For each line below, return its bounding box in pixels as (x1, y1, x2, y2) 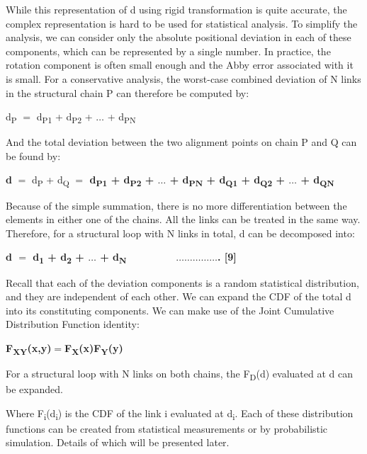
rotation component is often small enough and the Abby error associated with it (6, 57, 354, 72)
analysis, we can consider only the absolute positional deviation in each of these (6, 30, 351, 45)
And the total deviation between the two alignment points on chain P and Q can (6, 135, 357, 149)
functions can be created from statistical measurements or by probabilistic (6, 421, 328, 436)
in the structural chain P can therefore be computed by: (6, 85, 249, 100)
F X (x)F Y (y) (64, 340, 123, 357)
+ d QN (300, 172, 334, 189)
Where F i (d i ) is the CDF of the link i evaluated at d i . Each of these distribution (6, 405, 354, 422)
